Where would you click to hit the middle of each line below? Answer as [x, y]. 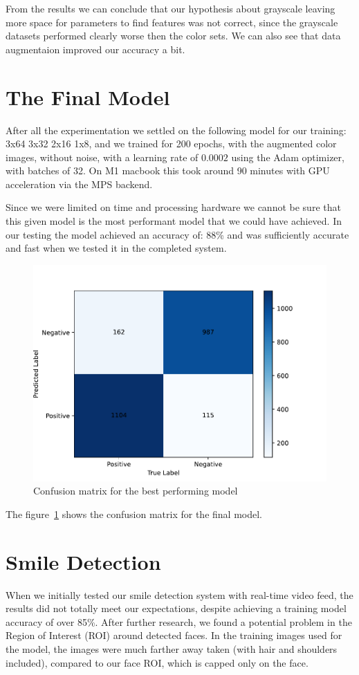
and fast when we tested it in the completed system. [116, 248]
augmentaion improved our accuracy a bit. [95, 49]
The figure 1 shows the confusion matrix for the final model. [134, 514]
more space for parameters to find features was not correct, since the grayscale [172, 22]
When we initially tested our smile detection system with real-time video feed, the [179, 594]
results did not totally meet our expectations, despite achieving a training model [176, 608]
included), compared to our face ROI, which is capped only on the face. [157, 662]
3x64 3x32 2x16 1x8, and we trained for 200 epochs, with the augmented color [171, 144]
